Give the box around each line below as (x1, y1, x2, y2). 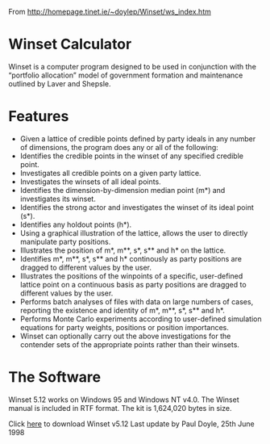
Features (8, 107, 69, 126)
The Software (8, 368, 102, 387)
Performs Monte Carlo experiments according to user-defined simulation (19, 314, 262, 324)
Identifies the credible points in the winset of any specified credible (19, 151, 244, 161)
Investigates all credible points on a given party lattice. (19, 168, 201, 178)
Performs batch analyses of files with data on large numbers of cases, (19, 296, 254, 306)
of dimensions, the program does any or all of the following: (19, 142, 219, 152)
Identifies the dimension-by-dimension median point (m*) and (19, 185, 226, 195)
